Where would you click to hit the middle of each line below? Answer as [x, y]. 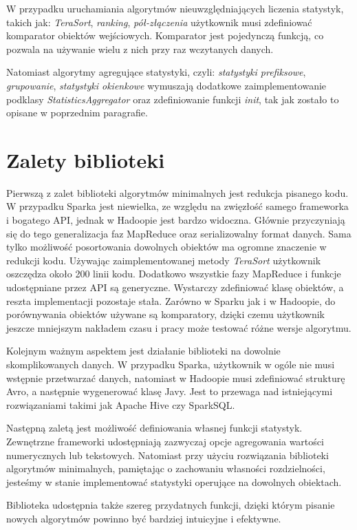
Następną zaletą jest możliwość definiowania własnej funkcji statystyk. [154, 428]
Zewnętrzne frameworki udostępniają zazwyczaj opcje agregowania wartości [165, 441]
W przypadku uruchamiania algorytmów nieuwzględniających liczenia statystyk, [175, 8]
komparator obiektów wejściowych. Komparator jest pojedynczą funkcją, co [165, 35]
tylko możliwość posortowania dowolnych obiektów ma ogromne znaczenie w [166, 247]
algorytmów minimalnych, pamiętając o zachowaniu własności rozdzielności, [166, 468]
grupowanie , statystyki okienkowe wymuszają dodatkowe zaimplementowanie [166, 85]
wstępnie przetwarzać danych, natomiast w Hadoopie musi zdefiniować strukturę [176, 378]
